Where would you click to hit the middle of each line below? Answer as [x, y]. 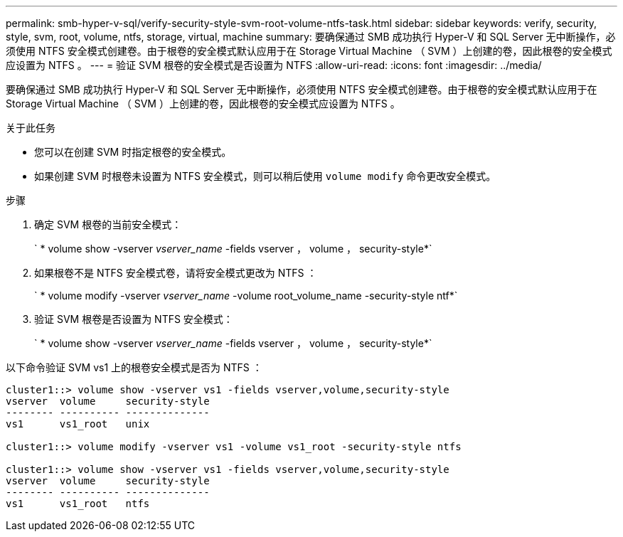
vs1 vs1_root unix [78, 424]
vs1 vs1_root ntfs [78, 504]
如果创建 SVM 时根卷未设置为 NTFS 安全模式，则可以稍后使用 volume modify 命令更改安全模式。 [265, 176]
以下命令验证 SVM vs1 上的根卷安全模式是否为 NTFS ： [134, 367]
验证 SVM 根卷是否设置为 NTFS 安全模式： [134, 319]
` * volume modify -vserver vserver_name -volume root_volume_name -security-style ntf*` [246, 296]
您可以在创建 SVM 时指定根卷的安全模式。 [133, 152]
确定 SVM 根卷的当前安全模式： [108, 224]
